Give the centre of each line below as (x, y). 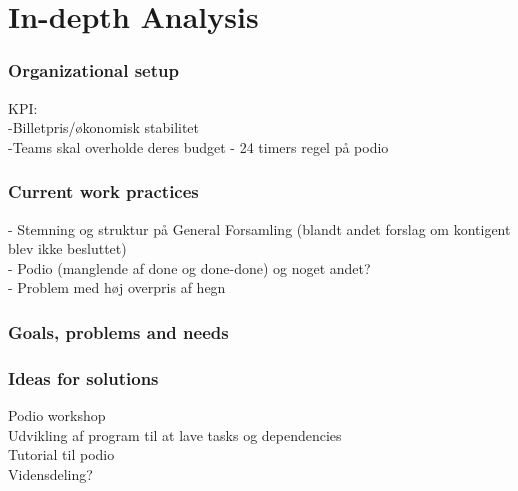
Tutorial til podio (61, 454)
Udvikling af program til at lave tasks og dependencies (175, 434)
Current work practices (103, 191)
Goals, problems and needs (118, 331)
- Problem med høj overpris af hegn (117, 287)
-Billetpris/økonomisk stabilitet (104, 127)
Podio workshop (57, 415)
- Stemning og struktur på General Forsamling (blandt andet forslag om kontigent (259, 228)
